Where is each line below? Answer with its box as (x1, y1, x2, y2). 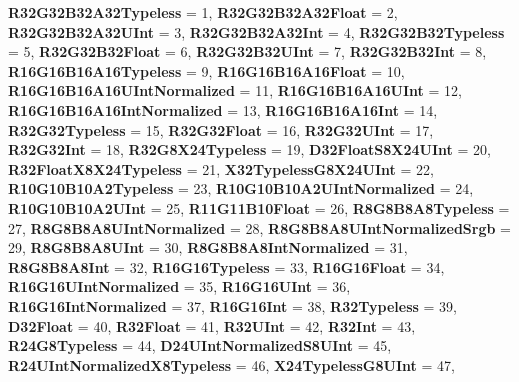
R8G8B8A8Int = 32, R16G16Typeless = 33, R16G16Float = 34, (8, 256, 445, 277)
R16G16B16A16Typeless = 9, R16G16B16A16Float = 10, (8, 60, 405, 81)
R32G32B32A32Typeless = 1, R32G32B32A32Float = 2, (8, 2, 398, 22)
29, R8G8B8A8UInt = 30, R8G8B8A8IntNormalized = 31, (8, 237, 408, 258)
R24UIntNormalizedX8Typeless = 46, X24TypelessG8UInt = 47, (8, 354, 455, 375)
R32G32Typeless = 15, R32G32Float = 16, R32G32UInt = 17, (8, 119, 434, 140)
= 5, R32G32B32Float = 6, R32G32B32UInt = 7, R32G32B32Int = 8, (8, 41, 487, 62)
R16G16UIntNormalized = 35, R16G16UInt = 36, (8, 276, 351, 297)
